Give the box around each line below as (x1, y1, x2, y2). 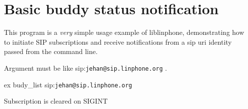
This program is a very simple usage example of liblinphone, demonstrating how (4, 27, 245, 37)
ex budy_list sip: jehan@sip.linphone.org (4, 79, 132, 89)
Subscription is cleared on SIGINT (4, 96, 108, 106)
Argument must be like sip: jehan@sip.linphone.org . (4, 62, 167, 73)
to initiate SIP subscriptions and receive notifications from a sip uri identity (4, 36, 232, 47)
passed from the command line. (4, 46, 98, 56)
